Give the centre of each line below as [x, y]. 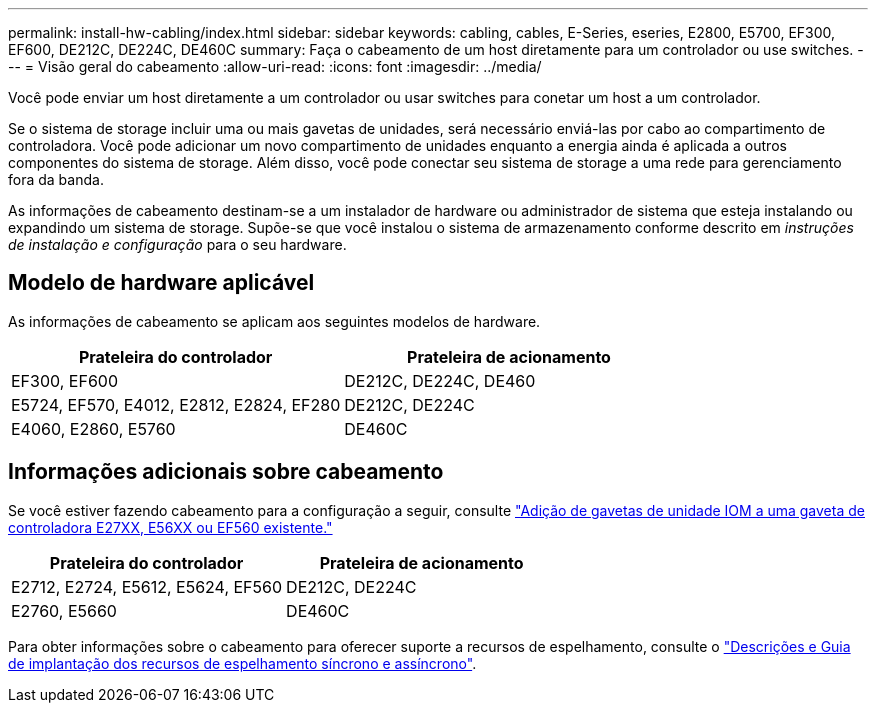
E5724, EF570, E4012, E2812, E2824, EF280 [176, 404]
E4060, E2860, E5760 [93, 428]
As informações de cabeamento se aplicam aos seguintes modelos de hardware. [274, 321]
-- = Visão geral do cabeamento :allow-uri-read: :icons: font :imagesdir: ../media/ [275, 66]
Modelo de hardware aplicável [161, 283]
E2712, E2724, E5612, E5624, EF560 [147, 586]
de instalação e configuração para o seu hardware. [177, 244]
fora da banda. [56, 179]
